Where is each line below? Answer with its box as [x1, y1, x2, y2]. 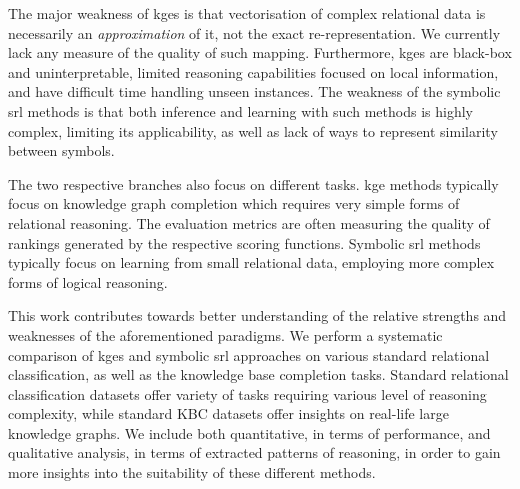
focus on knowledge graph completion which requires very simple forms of [8, 193, 460, 214]
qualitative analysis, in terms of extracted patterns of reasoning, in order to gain [8, 442, 501, 463]
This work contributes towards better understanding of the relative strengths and [8, 305, 507, 326]
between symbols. [8, 140, 115, 161]
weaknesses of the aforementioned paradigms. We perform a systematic [8, 324, 443, 345]
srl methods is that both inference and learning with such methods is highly [8, 100, 473, 121]
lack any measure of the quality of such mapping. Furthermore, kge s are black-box [8, 42, 512, 63]
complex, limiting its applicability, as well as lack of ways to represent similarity [8, 120, 498, 141]
